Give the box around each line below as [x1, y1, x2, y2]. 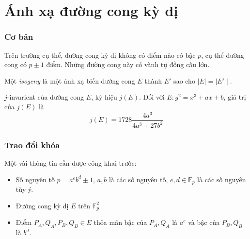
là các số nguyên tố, [109, 174, 168, 184]
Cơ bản [4, 31, 33, 43]
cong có [4, 59, 27, 69]
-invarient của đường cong [7, 92, 84, 102]
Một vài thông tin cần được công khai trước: [4, 158, 137, 168]
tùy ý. [16, 184, 33, 194]
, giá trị [223, 92, 246, 102]
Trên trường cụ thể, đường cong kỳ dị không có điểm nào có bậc [4, 50, 196, 60]
